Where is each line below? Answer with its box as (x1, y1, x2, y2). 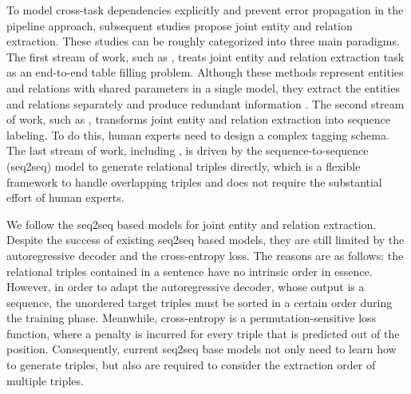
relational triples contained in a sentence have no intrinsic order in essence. (6, 262, 373, 279)
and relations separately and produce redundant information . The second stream (6, 95, 405, 112)
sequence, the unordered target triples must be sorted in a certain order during (6, 294, 393, 310)
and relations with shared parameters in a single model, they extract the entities (6, 79, 400, 96)
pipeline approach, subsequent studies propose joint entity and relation (6, 17, 353, 33)
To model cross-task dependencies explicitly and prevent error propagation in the (6, 2, 404, 18)
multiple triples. (6, 372, 84, 388)
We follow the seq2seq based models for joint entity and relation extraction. (6, 215, 377, 232)
